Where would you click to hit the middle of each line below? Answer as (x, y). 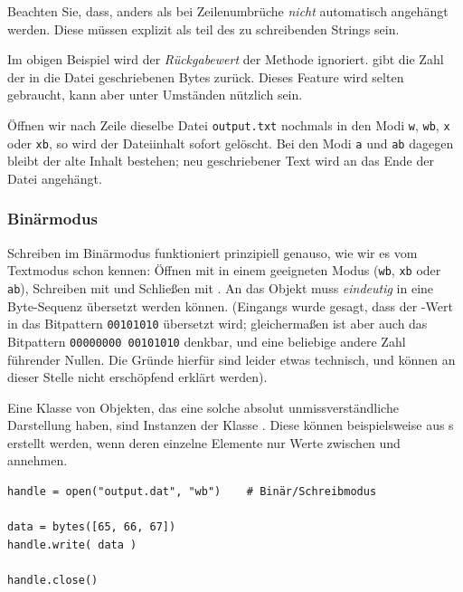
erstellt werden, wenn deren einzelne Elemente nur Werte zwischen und (204, 442)
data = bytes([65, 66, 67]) (92, 527)
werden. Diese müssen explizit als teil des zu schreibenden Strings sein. (203, 29)
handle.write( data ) (72, 544)
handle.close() (53, 581)
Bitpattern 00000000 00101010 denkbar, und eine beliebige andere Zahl (207, 341)
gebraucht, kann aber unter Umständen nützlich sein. (155, 95)
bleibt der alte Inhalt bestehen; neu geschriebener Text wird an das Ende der (221, 161)
